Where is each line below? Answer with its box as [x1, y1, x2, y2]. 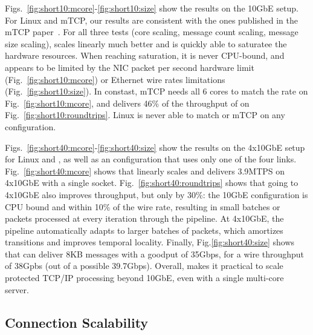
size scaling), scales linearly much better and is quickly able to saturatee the [5, 37, 287, 50]
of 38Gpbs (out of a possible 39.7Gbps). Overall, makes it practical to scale [5, 259, 283, 272]
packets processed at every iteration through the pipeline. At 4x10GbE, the [5, 212, 284, 225]
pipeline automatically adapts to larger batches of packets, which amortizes [5, 224, 283, 236]
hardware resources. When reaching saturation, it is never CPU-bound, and [5, 49, 285, 62]
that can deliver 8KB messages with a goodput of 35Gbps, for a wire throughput [5, 247, 305, 260]
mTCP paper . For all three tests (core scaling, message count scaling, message [5, 25, 298, 38]
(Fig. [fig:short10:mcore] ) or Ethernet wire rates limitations [5, 73, 225, 85]
